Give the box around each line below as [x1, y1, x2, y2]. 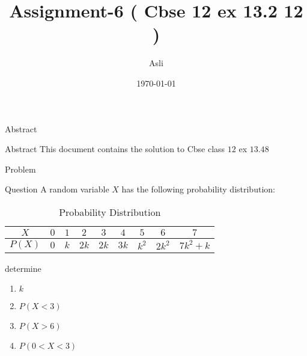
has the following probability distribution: [121, 183, 275, 195]
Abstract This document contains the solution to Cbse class [5, 143, 225, 155]
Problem [5, 162, 36, 175]
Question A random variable [5, 183, 109, 195]
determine [5, 262, 41, 274]
